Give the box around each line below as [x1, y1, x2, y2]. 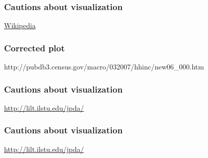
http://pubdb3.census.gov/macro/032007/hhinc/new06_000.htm [4, 61, 204, 72]
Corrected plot [4, 41, 65, 54]
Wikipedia [4, 20, 36, 31]
